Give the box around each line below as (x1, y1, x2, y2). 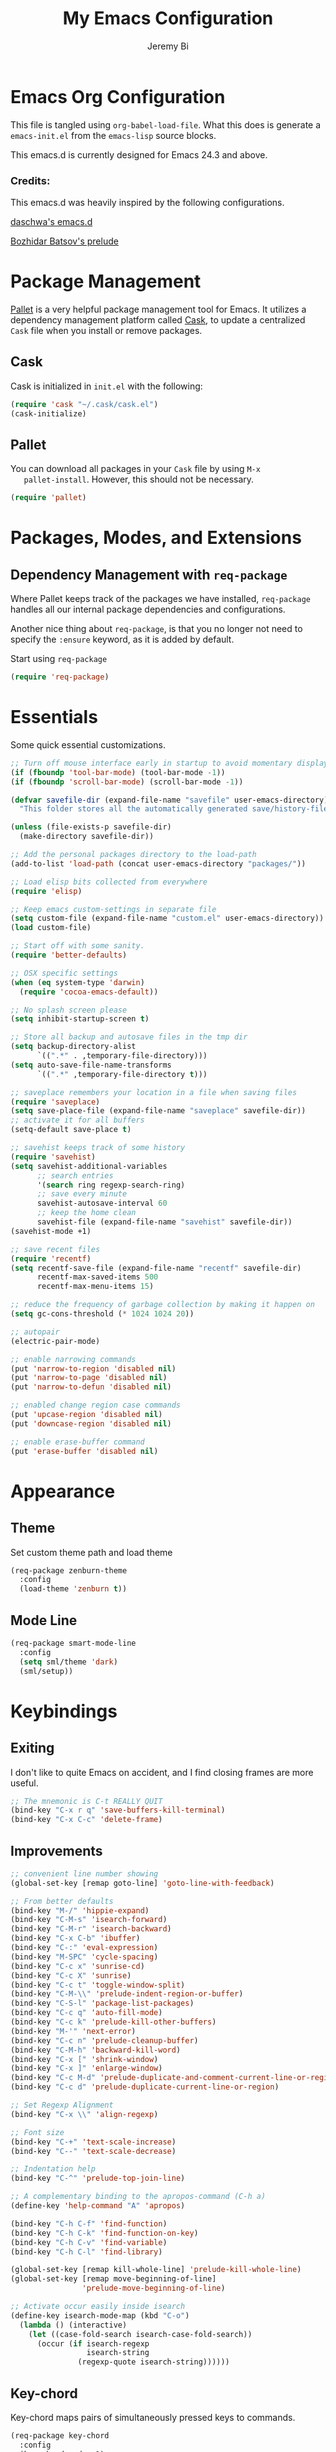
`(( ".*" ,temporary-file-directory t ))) (36, 1069, 208, 1079)
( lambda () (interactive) (19, 2320, 128, 2330)
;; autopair (10, 1327, 60, 1337)
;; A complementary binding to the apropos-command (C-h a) (10, 2192, 267, 2202)
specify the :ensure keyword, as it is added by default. (10, 633, 235, 646)
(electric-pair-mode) (10, 1336, 101, 1346)
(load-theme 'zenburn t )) (19, 1584, 128, 1594)
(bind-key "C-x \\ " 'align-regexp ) (10, 2109, 159, 2119)
